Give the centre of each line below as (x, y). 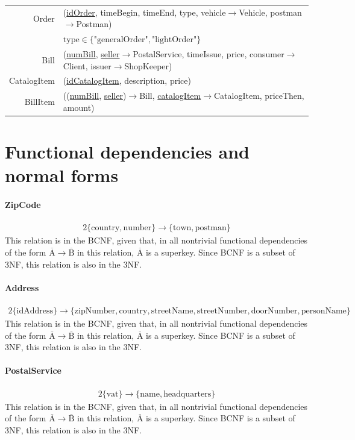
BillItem (39, 102)
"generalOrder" (121, 40)
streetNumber (222, 311)
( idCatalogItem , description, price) (127, 80)
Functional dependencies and (127, 152)
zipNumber (95, 311)
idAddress (35, 311)
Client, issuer (87, 65)
